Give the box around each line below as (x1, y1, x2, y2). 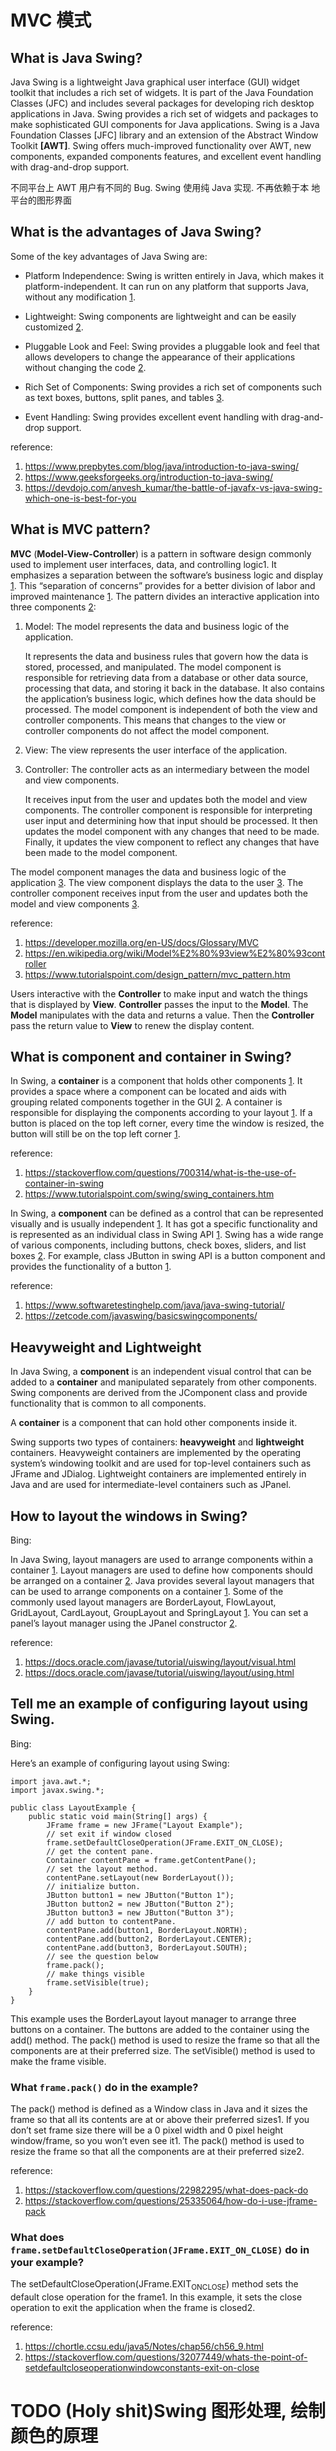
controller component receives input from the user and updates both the (10, 887, 308, 899)
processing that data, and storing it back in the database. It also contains (24, 682, 325, 694)
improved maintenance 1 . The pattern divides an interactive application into (10, 590, 320, 602)
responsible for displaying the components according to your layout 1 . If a (10, 1107, 313, 1119)
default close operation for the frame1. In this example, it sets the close (10, 2291, 303, 2303)
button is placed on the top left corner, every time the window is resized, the (10, 1117, 325, 1130)
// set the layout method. (46, 1864, 159, 1874)
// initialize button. (46, 1881, 141, 1891)
